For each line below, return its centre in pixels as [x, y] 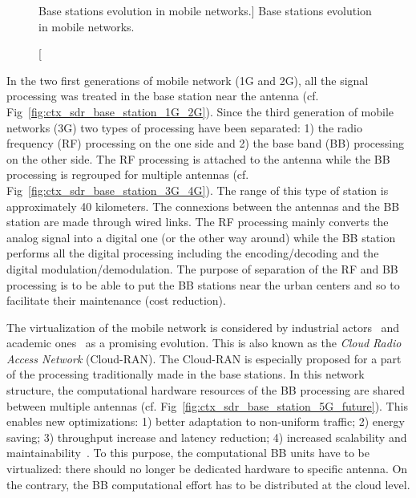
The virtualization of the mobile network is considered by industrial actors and [203, 327]
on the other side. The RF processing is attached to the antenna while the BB [198, 158]
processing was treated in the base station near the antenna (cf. [163, 96]
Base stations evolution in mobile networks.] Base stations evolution [205, 10]
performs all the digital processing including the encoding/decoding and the [193, 253]
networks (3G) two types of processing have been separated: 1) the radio [184, 127]
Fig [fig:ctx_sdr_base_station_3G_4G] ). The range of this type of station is [198, 190]
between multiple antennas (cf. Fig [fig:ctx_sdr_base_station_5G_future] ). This [207, 405]
